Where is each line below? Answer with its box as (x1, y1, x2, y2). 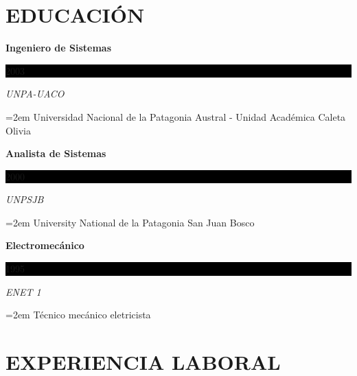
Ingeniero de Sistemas (5, 40, 111, 55)
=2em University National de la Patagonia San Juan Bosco (5, 215, 255, 229)
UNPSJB (5, 192, 44, 207)
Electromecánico (5, 238, 84, 252)
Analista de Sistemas (5, 146, 106, 161)
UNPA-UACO (5, 86, 65, 101)
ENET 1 (5, 284, 41, 298)
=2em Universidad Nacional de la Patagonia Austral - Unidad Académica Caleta (5, 109, 346, 124)
